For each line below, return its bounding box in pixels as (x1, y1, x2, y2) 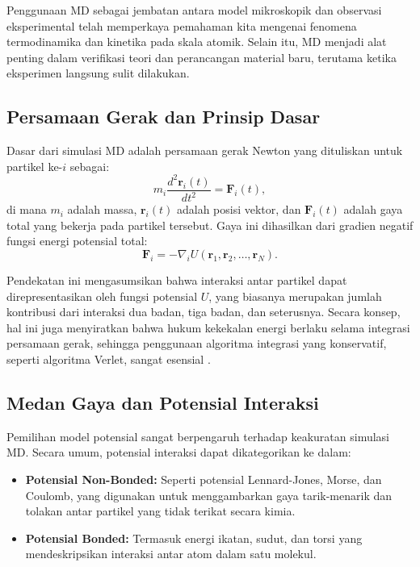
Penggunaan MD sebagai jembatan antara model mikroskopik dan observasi (6, 2, 382, 18)
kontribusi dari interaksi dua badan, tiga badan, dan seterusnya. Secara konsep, (6, 303, 401, 320)
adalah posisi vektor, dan (176, 201, 301, 218)
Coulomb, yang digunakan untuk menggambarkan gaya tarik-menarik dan (25, 486, 393, 503)
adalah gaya (343, 201, 403, 218)
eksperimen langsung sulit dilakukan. (6, 65, 190, 81)
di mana (6, 201, 47, 218)
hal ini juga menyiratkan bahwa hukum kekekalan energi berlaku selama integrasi (6, 319, 410, 336)
